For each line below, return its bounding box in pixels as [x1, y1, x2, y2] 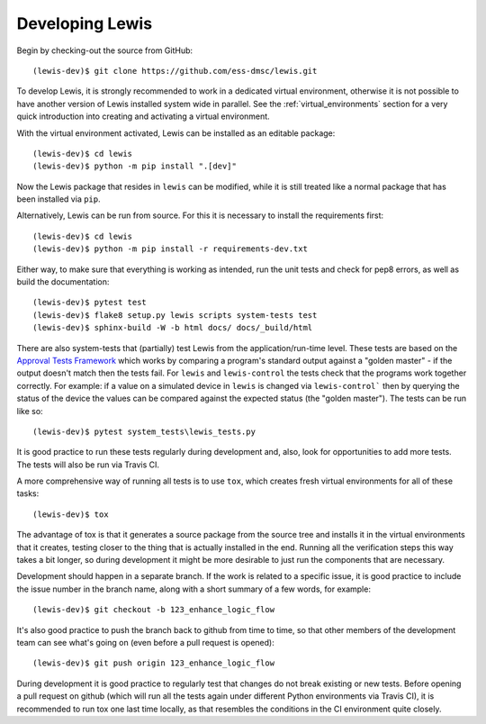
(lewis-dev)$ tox [32, 509, 109, 520]
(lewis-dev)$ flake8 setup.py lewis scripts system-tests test [32, 310, 318, 320]
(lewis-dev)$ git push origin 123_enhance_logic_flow [32, 658, 274, 668]
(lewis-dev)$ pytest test [32, 297, 148, 308]
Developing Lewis [16, 14, 153, 33]
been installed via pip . [16, 194, 101, 204]
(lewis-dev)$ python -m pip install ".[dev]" [32, 161, 238, 171]
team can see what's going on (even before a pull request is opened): [16, 638, 274, 647]
